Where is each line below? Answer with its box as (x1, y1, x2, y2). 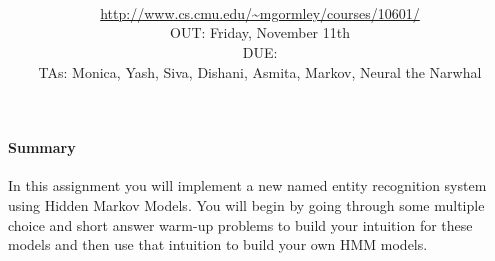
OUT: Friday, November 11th (170, 22, 350, 43)
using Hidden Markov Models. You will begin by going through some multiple (8, 194, 485, 215)
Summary (8, 137, 76, 158)
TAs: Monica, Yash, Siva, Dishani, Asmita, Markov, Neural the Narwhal (38, 61, 482, 82)
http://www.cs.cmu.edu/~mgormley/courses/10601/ (100, 2, 420, 23)
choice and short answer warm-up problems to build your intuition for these (8, 214, 473, 235)
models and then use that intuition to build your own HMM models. (8, 234, 428, 255)
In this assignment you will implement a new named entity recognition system (8, 175, 487, 196)
